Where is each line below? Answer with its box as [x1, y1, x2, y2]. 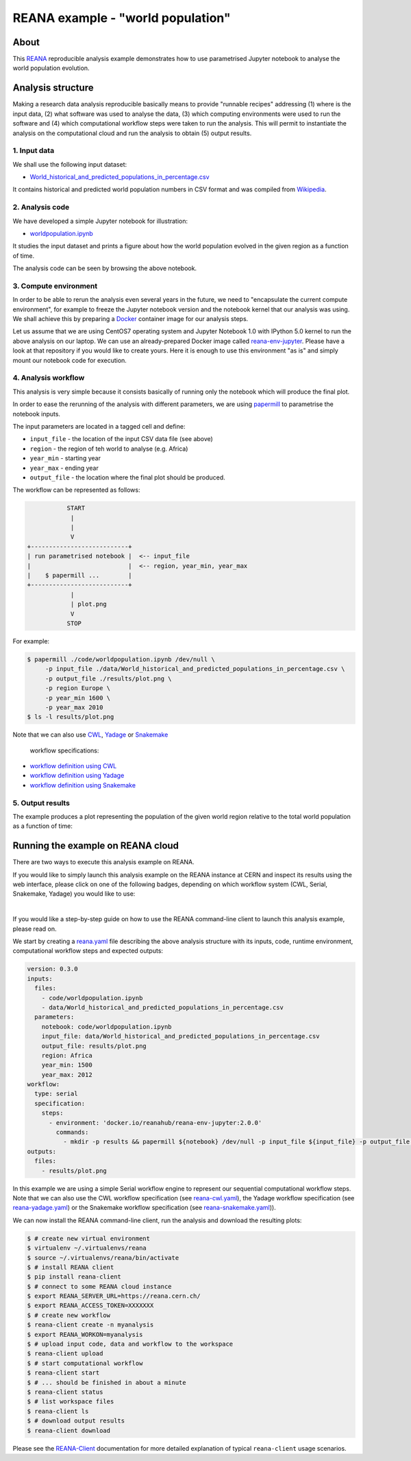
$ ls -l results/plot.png [27, 713, 114, 721]
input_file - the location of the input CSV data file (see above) [29, 435, 214, 443]
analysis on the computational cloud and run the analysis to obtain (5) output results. [12, 129, 252, 137]
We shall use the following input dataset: [12, 160, 127, 168]
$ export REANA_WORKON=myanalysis [27, 1331, 143, 1338]
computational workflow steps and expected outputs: [12, 947, 164, 955]
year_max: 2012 [41, 1071, 92, 1078]
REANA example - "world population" [12, 10, 231, 25]
